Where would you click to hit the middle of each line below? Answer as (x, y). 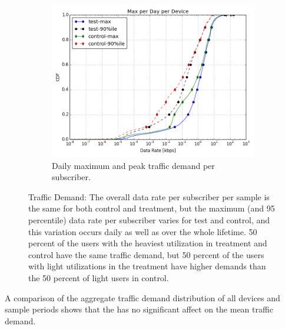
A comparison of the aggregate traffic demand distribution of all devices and (142, 297)
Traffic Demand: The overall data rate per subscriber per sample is (149, 196)
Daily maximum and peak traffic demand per (133, 165)
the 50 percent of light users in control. (99, 277)
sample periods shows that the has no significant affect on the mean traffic (139, 309)
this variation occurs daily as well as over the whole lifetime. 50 (143, 231)
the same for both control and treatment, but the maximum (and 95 (152, 208)
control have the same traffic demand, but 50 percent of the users (146, 254)
